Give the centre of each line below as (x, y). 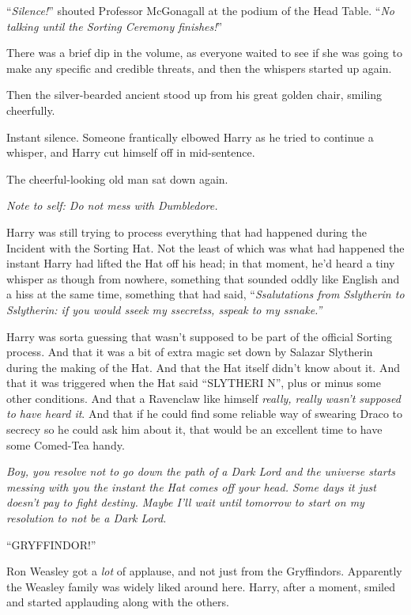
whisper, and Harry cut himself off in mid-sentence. (131, 152)
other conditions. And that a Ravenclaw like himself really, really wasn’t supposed (204, 398)
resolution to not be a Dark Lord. (87, 518)
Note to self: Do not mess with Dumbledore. (112, 205)
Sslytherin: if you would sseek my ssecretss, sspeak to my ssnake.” (164, 309)
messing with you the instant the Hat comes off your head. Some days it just (191, 486)
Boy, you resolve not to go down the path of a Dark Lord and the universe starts (201, 471)
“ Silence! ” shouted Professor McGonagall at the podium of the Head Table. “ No (200, 10)
